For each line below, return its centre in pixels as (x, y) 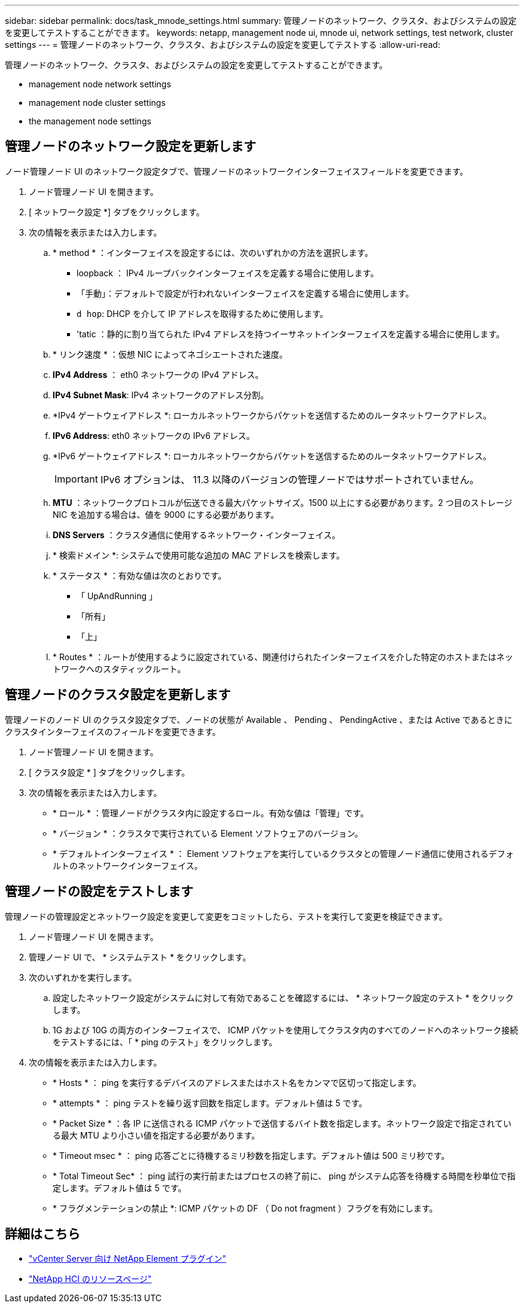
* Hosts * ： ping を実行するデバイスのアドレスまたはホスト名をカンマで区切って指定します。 (237, 1082)
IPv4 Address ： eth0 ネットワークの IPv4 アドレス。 (158, 374)
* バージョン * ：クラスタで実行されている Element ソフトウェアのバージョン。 (208, 833)
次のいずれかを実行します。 (83, 977)
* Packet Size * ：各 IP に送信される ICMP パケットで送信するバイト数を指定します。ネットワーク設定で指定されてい (282, 1123)
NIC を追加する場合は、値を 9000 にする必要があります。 (166, 514)
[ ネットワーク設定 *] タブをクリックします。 (117, 212)
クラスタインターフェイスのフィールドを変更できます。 (113, 731)
